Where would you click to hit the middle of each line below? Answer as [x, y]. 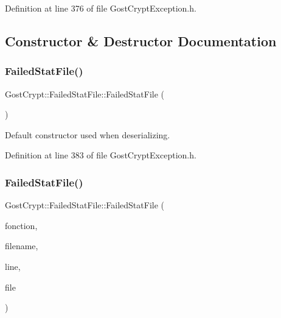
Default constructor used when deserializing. [88, 134]
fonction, [21, 225]
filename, [22, 246]
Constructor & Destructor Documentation [141, 41]
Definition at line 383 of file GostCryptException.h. [101, 155]
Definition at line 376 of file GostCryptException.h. [101, 8]
